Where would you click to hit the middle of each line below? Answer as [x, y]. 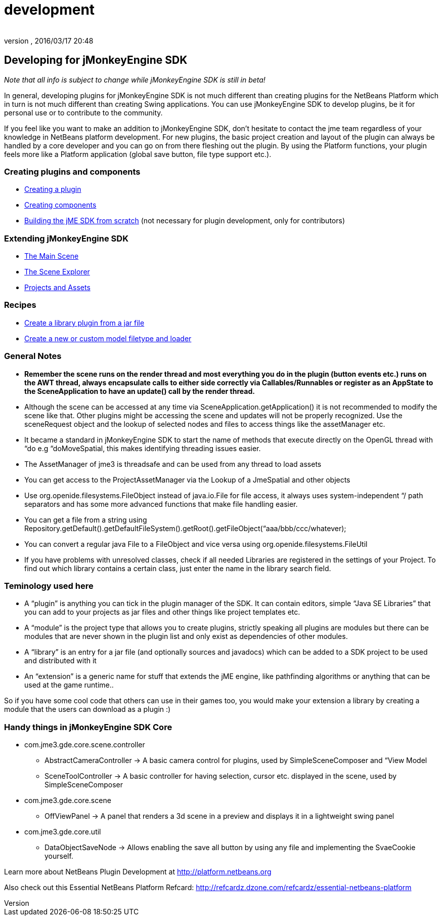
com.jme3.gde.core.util [63, 832]
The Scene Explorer [57, 272]
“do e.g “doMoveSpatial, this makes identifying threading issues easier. [143, 448]
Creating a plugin [53, 189]
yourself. [59, 856]
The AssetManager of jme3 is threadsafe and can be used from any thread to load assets [173, 464]
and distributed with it [60, 661]
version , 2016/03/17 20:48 [49, 41]
